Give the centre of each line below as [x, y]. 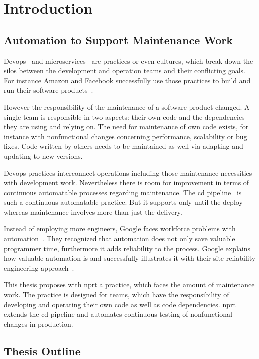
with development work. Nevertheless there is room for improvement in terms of [127, 182]
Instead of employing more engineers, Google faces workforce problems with [120, 228]
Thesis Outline [42, 350]
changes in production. [39, 323]
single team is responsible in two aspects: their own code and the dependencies [124, 117]
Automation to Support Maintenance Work [118, 40]
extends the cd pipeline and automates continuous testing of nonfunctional [118, 314]
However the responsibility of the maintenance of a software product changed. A [127, 107]
